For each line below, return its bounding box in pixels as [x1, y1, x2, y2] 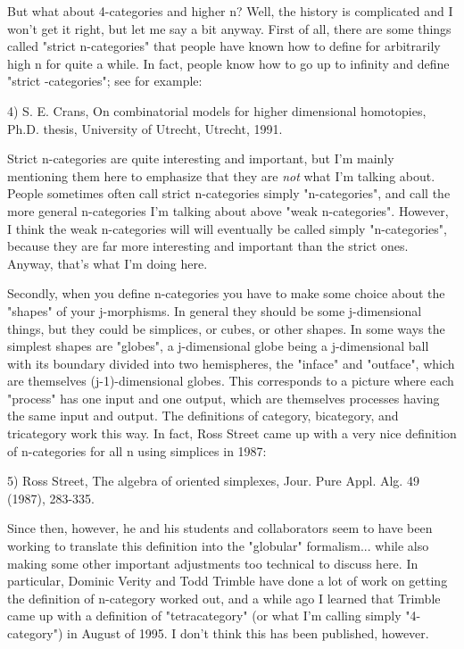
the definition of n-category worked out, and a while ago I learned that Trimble [7, 588, 441, 607]
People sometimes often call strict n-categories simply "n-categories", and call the [7, 184, 451, 203]
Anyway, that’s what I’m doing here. [7, 254, 208, 272]
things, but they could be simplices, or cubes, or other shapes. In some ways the [7, 319, 445, 337]
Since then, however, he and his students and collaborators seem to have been [7, 519, 433, 537]
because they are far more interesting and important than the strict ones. [7, 237, 409, 255]
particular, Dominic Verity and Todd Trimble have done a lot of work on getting [7, 571, 448, 590]
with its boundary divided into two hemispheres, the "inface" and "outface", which [7, 354, 455, 372]
